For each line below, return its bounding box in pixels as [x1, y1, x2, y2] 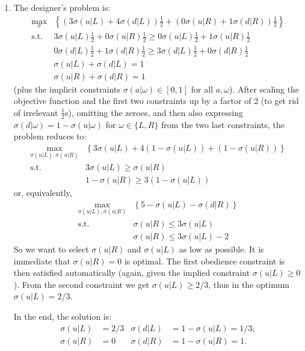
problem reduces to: [13, 130, 87, 142]
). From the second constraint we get [13, 278, 149, 290]
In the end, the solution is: [13, 310, 112, 323]
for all [191, 82, 214, 95]
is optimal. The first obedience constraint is [124, 254, 285, 267]
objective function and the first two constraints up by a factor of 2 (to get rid [13, 94, 299, 107]
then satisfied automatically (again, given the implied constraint [13, 266, 250, 279]
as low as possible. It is [179, 243, 264, 255]
